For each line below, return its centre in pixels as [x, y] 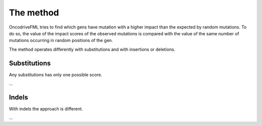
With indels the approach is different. [46, 109]
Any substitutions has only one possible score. [56, 74]
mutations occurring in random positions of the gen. [61, 41]
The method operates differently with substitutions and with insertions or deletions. [92, 49]
